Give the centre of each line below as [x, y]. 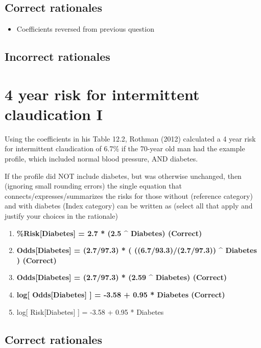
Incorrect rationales [57, 56]
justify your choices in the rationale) [61, 216]
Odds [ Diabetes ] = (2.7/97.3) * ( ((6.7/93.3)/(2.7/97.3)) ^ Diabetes [137, 250]
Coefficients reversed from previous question [85, 29]
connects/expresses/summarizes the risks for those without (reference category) [129, 195]
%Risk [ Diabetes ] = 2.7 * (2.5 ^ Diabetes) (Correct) [109, 233]
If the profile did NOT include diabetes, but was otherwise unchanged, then [123, 176]
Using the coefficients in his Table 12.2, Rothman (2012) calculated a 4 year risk [130, 138]
